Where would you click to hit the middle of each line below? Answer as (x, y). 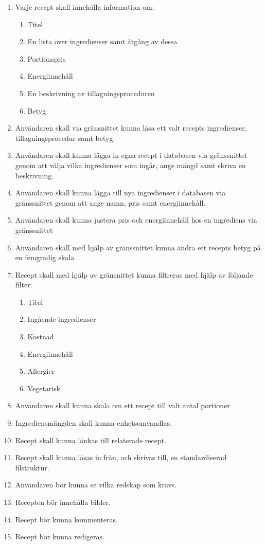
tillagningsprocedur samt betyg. (65, 138)
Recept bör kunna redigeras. (60, 537)
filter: (24, 285)
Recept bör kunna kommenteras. (66, 519)
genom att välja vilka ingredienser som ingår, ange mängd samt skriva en (130, 165)
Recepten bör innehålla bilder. (63, 502)
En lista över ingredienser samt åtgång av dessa (102, 41)
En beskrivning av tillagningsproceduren (91, 93)
